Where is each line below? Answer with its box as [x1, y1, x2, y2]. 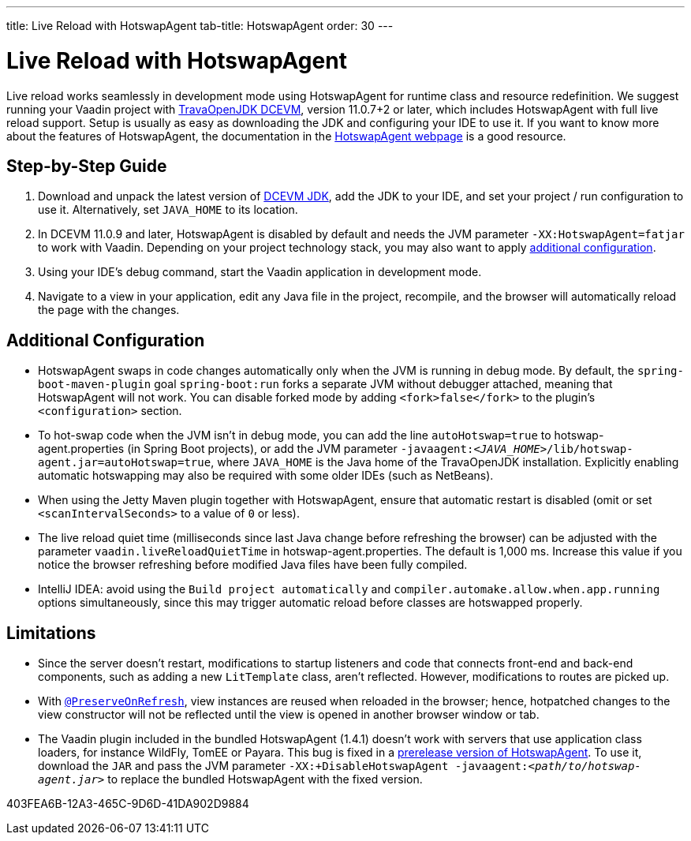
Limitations [6, 622, 96, 643]
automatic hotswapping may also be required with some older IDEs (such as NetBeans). [38, 469, 494, 483]
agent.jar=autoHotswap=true [38, 456, 211, 469]
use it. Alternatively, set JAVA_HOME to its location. [38, 203, 298, 217]
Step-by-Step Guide [6, 155, 167, 176]
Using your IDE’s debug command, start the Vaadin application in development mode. [38, 265, 482, 279]
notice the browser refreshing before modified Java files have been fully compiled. [38, 558, 468, 572]
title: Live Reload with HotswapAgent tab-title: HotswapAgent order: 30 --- [6, 19, 394, 32]
